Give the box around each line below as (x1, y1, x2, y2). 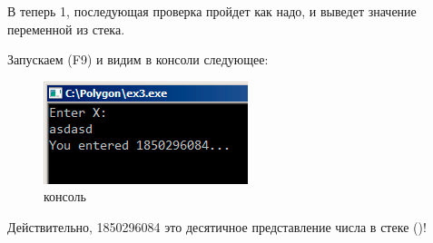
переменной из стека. (7, 19, 125, 38)
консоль (44, 187, 86, 206)
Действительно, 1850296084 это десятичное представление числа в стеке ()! (7, 217, 427, 236)
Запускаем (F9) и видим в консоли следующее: (7, 50, 269, 69)
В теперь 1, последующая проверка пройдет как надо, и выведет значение (7, 2, 417, 20)
